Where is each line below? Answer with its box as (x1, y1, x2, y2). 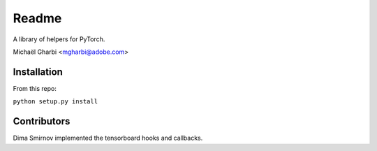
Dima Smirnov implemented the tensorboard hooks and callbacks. (13, 134, 203, 143)
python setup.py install (13, 98, 98, 106)
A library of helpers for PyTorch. (13, 35, 105, 43)
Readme (13, 10, 62, 26)
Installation (13, 66, 63, 78)
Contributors (13, 115, 71, 127)
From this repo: (13, 84, 57, 92)
